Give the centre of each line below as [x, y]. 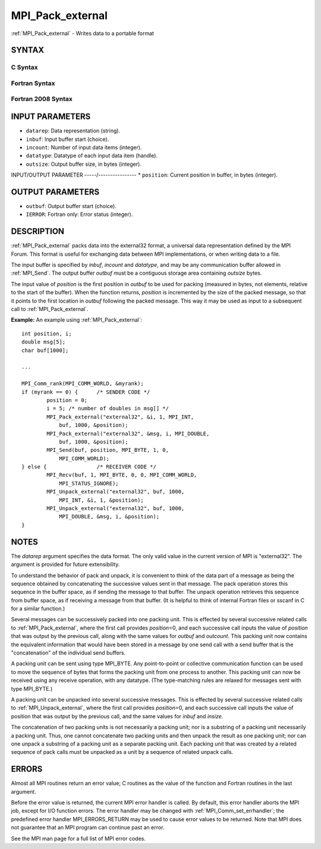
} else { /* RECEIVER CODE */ [89, 467]
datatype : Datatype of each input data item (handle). [92, 156]
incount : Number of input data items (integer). [84, 147]
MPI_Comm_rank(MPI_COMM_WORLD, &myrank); [83, 384]
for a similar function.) [38, 609]
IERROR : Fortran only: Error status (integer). [79, 215]
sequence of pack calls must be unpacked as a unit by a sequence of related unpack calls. [122, 752]
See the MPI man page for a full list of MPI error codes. [78, 838]
